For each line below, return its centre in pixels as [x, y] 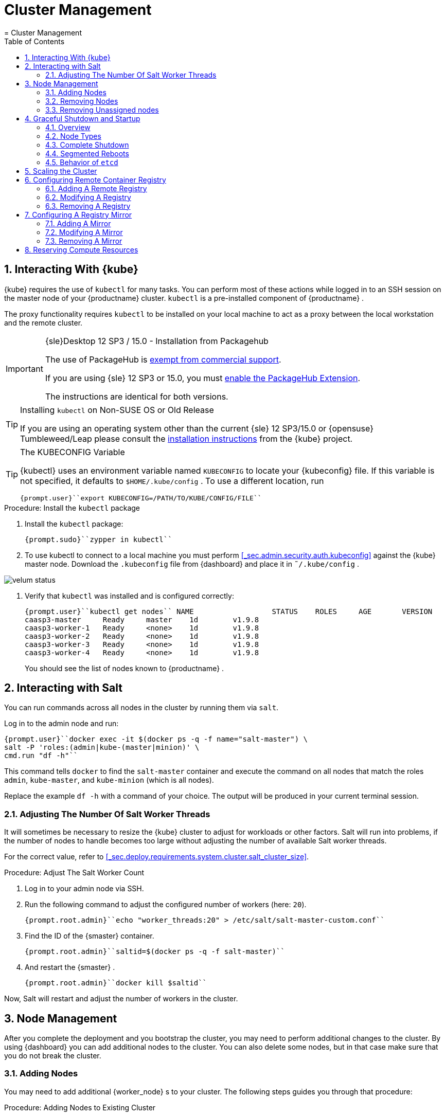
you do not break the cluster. [53, 1056]
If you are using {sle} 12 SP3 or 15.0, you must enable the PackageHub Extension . [203, 378]
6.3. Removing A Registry [88, 206]
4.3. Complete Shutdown [87, 145]
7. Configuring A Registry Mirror [78, 214]
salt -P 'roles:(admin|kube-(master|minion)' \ [102, 748]
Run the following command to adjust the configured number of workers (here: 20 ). [166, 905]
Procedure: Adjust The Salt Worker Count [74, 873]
